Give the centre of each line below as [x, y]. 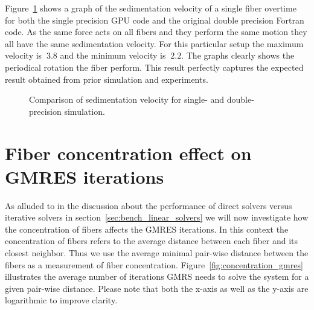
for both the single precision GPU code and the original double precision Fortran [155, 20]
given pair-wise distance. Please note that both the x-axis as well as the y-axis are [157, 288]
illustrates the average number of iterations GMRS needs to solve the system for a [157, 276]
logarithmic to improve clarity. [61, 300]
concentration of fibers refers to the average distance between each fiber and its [152, 241]
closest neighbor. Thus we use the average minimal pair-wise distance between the [157, 253]
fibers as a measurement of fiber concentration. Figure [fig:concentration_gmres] [154, 264]
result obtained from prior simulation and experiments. [107, 79]
